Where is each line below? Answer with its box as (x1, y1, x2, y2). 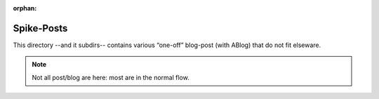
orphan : (13, 4, 37, 12)
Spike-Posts (13, 22, 68, 34)
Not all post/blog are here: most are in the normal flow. (32, 73, 189, 81)
